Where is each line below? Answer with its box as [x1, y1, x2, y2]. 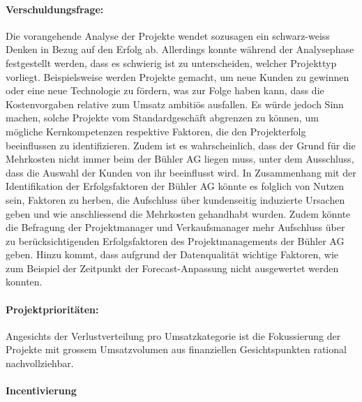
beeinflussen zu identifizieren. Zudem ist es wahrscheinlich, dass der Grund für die [6, 137, 356, 152]
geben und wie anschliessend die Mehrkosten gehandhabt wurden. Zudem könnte [6, 206, 351, 221]
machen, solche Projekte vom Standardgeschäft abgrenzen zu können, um [6, 110, 319, 125]
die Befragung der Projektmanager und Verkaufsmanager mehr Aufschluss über [6, 220, 345, 234]
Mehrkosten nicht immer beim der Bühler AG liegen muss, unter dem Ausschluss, [6, 151, 354, 166]
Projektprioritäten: [6, 301, 99, 316]
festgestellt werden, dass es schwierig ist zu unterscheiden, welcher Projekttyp [6, 55, 337, 70]
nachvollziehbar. [6, 356, 74, 371]
